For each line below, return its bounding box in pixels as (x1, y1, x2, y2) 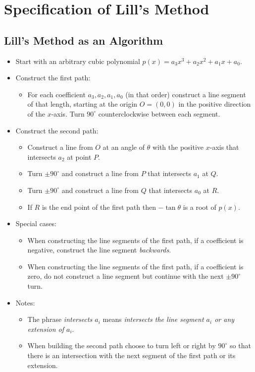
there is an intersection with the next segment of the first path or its (27, 350, 236, 361)
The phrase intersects (27, 314, 93, 324)
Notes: (15, 297, 35, 308)
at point (67, 151, 92, 162)
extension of (27, 323, 64, 334)
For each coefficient (27, 89, 86, 99)
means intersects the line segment (102, 314, 204, 324)
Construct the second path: (15, 125, 99, 135)
